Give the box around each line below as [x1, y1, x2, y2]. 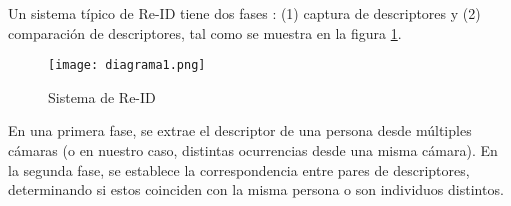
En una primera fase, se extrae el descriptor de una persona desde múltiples [8, 120, 472, 141]
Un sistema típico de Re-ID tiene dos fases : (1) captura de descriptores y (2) [8, 3, 481, 23]
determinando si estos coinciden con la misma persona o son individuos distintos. [8, 179, 504, 200]
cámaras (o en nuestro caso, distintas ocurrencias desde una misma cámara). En [8, 140, 498, 161]
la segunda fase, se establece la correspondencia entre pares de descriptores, [8, 159, 470, 180]
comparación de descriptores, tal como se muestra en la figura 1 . [8, 22, 402, 43]
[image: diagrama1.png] [48, 58, 206, 73]
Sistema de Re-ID [48, 86, 156, 107]
